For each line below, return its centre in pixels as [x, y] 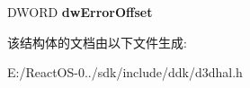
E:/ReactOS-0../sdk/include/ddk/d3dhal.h [125, 72]
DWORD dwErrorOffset [80, 12]
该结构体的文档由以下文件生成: [97, 42]
